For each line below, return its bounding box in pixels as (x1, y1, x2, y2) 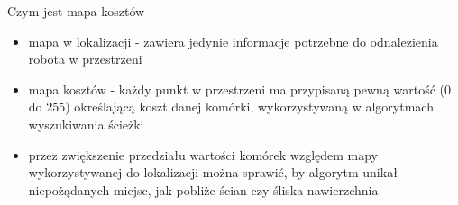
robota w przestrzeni (28, 49, 142, 68)
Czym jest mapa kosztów (7, 2, 145, 20)
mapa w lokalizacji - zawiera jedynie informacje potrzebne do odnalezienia (28, 31, 438, 50)
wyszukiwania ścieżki (28, 114, 144, 133)
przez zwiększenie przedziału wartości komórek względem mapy (28, 145, 379, 164)
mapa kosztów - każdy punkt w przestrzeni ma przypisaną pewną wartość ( (28, 79, 445, 98)
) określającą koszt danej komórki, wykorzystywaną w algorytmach (65, 97, 434, 116)
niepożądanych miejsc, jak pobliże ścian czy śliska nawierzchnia (28, 180, 379, 199)
